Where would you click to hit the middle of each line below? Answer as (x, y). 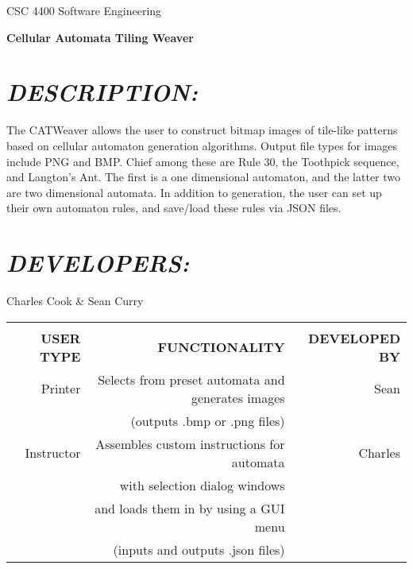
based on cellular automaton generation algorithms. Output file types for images (202, 145)
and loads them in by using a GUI (190, 508)
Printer (61, 389)
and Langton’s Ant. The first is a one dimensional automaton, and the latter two (204, 177)
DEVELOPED (354, 338)
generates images (238, 397)
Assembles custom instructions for (190, 443)
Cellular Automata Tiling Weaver (100, 37)
